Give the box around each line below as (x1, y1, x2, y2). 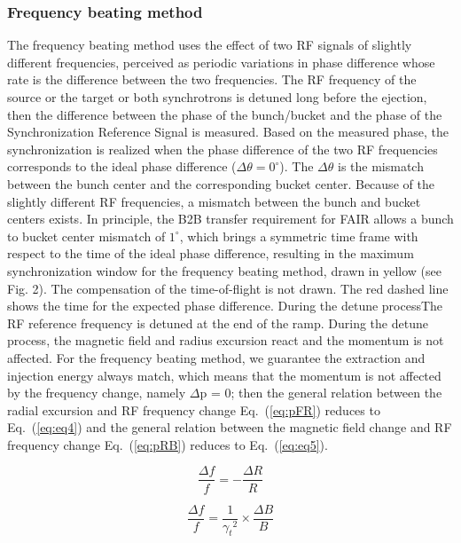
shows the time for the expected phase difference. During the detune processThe (7, 296, 443, 315)
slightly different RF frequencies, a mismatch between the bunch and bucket (7, 192, 421, 210)
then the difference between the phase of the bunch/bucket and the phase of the (7, 105, 442, 123)
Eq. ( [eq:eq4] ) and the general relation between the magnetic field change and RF (7, 418, 452, 437)
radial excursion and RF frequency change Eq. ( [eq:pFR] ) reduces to (7, 400, 380, 419)
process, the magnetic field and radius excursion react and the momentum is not (7, 331, 444, 350)
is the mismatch (337, 157, 424, 176)
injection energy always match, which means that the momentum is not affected (7, 366, 441, 384)
